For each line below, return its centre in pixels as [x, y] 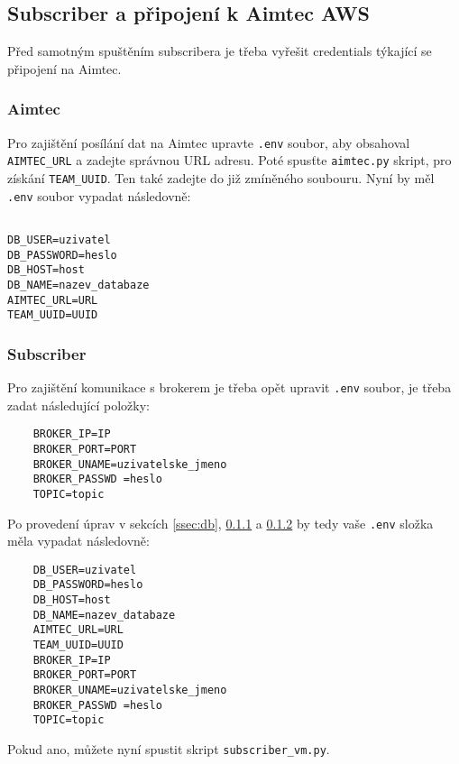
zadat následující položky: [78, 405]
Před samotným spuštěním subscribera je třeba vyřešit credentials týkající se [220, 51]
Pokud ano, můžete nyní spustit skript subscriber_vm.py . [169, 749]
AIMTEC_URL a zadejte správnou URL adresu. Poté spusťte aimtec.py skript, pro [229, 160]
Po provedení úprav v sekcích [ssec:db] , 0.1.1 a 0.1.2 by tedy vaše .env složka [220, 523]
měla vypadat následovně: [78, 541]
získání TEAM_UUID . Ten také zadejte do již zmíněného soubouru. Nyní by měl [221, 177]
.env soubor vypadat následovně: [99, 195]
